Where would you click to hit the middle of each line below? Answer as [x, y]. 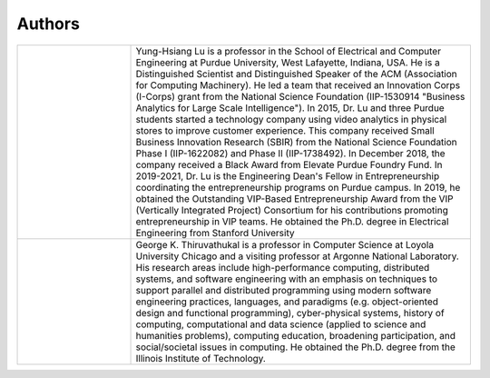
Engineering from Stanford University [215, 233]
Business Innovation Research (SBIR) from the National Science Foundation [296, 142]
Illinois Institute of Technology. [201, 358]
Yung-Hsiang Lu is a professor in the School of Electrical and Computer [289, 51]
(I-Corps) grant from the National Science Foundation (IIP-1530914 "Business [300, 96]
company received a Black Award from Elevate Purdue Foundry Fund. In [289, 164]
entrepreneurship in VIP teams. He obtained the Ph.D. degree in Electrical [292, 221]
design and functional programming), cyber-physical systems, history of [290, 313]
